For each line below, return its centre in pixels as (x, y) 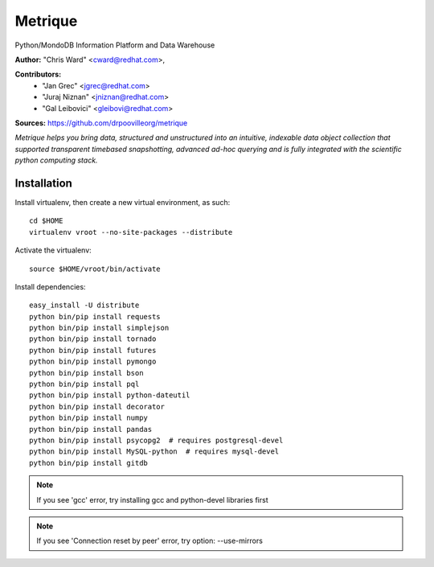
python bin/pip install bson (86, 373)
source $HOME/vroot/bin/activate (95, 269)
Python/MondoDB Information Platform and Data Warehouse (115, 45)
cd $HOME (46, 221)
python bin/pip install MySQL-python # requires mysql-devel (154, 452)
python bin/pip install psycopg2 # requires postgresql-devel (156, 440)
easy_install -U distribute (84, 305)
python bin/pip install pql (84, 384)
